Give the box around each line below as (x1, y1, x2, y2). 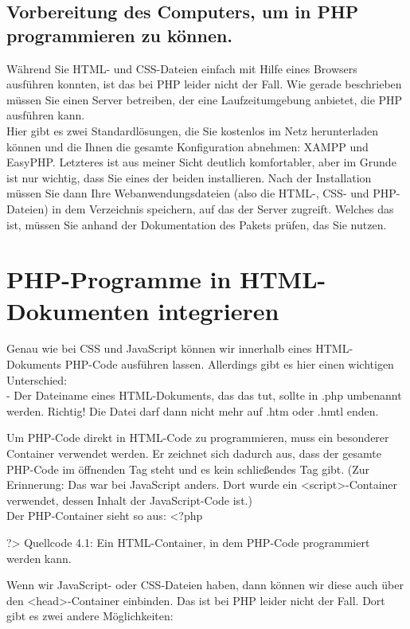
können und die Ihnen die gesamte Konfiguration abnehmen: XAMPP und (6, 138, 369, 154)
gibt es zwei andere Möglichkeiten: (6, 608, 174, 624)
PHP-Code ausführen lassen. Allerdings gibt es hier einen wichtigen (64, 356, 394, 373)
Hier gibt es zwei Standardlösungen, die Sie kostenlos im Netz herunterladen (6, 122, 379, 139)
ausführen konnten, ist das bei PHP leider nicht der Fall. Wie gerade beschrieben (6, 76, 402, 92)
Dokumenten (6, 294, 150, 326)
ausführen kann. (6, 107, 85, 123)
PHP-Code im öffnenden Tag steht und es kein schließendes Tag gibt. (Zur (6, 460, 370, 477)
